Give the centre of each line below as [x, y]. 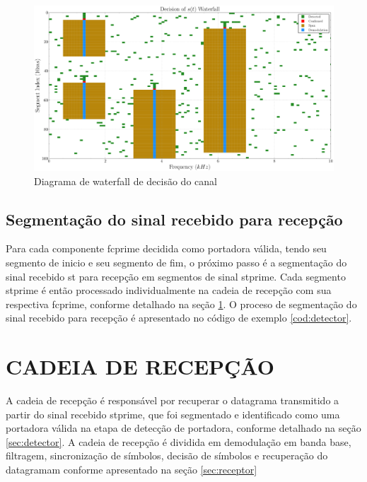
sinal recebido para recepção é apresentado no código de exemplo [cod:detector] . [179, 318]
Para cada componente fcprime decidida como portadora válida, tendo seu [166, 248]
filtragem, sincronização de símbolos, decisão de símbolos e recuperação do [167, 455]
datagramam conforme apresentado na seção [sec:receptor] [132, 469]
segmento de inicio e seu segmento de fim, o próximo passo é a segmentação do [176, 262]
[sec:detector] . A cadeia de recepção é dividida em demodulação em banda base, [179, 441]
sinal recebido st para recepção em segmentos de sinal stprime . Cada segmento [176, 276]
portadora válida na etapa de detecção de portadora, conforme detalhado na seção [183, 428]
